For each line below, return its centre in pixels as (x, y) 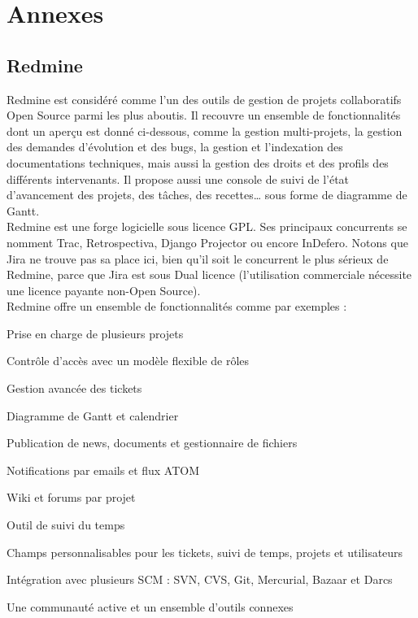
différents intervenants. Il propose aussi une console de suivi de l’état (178, 178)
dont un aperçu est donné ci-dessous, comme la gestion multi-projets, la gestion (205, 131)
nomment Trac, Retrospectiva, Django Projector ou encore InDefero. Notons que (207, 242)
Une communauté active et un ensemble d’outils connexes (150, 606)
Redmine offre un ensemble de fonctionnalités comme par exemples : (177, 306)
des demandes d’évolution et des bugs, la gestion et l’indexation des (175, 147)
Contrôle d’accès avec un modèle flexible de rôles (128, 361)
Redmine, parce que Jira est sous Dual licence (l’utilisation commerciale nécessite (209, 274)
